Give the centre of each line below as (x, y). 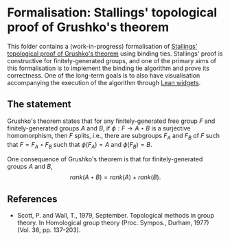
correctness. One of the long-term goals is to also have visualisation (104, 75)
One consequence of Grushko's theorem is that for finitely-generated (105, 159)
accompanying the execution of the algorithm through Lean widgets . (104, 82)
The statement (39, 104)
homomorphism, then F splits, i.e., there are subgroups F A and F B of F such (113, 136)
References (32, 199)
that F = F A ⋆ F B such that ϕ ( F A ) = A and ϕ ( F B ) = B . (80, 145)
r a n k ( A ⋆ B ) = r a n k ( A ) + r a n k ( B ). (115, 177)
